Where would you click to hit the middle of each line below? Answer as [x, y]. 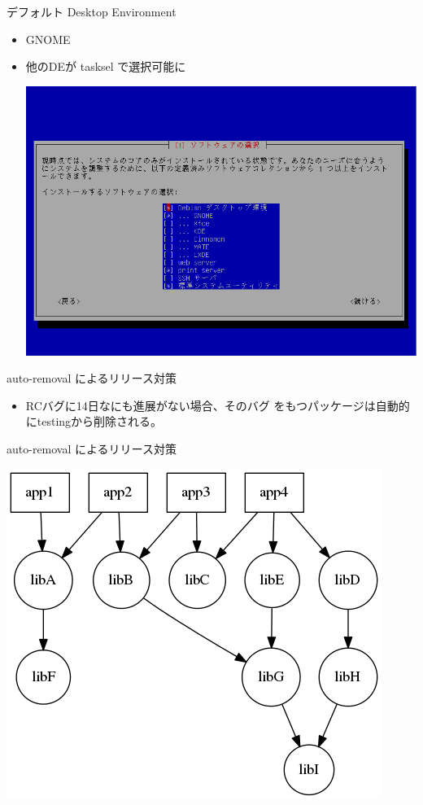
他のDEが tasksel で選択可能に [106, 66]
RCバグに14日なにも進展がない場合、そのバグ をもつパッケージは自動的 [218, 405]
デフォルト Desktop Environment [92, 11]
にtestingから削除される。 [94, 421]
